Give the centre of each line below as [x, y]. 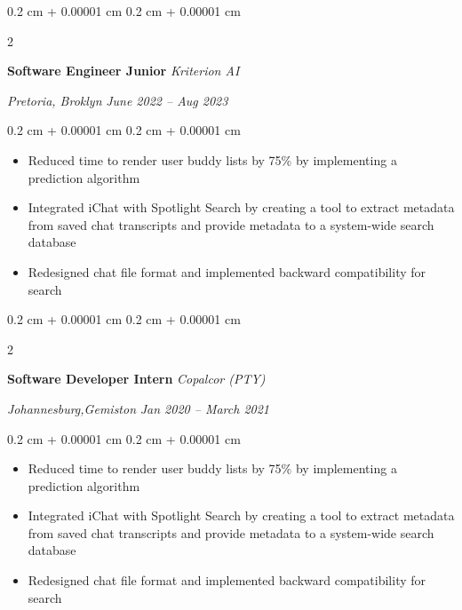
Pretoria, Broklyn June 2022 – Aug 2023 [118, 100]
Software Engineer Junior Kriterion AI [123, 71]
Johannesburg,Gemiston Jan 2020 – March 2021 [139, 408]
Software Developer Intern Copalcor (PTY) [136, 379]
